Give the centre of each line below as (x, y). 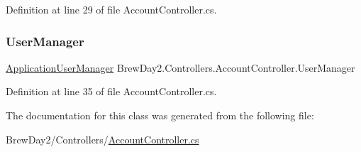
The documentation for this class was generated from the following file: (160, 115)
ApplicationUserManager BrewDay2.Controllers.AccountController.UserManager (180, 67)
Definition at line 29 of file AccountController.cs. (111, 9)
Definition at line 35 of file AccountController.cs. (111, 91)
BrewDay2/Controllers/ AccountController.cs (102, 139)
